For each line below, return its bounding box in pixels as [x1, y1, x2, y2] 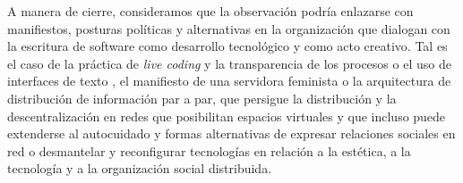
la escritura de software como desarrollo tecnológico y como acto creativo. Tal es [7, 37, 448, 55]
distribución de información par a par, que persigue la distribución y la [7, 88, 397, 107]
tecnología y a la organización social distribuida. [7, 159, 272, 178]
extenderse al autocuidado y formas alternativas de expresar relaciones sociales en [7, 124, 456, 143]
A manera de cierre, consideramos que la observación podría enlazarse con [7, 2, 414, 20]
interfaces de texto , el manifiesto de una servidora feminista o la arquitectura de [7, 71, 451, 90]
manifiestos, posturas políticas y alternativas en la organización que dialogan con [7, 19, 450, 37]
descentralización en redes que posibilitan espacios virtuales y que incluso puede [7, 106, 446, 125]
